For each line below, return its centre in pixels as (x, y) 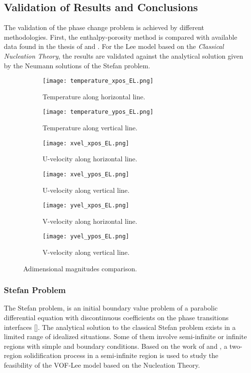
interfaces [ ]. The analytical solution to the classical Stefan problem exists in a (120, 327)
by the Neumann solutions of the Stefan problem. (77, 65)
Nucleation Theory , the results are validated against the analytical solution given (124, 55)
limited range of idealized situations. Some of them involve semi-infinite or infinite (125, 336)
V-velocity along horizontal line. (90, 221)
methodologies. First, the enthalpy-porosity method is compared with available (121, 37)
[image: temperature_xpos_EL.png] (98, 81)
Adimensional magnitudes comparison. (80, 268)
